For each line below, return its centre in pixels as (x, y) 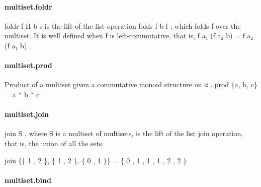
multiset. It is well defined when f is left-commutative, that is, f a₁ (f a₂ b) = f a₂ (129, 36)
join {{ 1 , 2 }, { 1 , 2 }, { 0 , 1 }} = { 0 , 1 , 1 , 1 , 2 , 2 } (96, 160)
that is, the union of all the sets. (54, 143)
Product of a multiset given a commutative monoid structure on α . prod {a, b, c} (131, 84)
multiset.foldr (28, 6)
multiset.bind (28, 180)
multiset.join (27, 114)
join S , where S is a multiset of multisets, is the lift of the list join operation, (124, 133)
